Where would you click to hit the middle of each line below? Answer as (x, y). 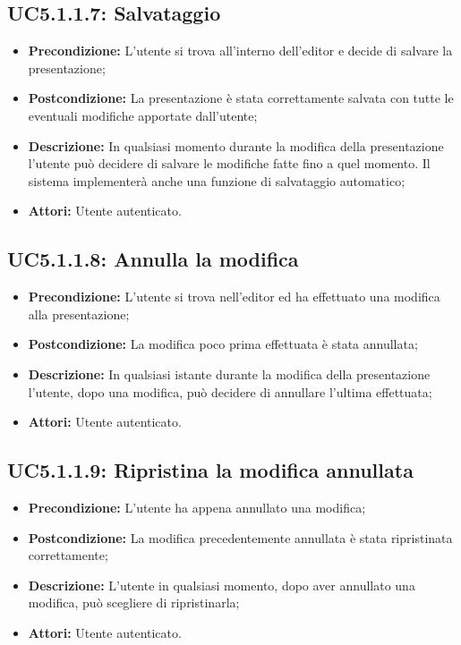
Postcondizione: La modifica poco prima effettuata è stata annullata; (223, 344)
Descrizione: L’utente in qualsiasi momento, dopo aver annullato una (222, 585)
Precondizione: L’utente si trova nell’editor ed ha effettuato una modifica (234, 297)
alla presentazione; (79, 314)
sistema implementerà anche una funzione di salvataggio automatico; (217, 180)
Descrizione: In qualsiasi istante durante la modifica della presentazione (229, 373)
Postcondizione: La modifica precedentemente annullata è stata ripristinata (240, 537)
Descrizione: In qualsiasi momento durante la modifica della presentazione (236, 145)
